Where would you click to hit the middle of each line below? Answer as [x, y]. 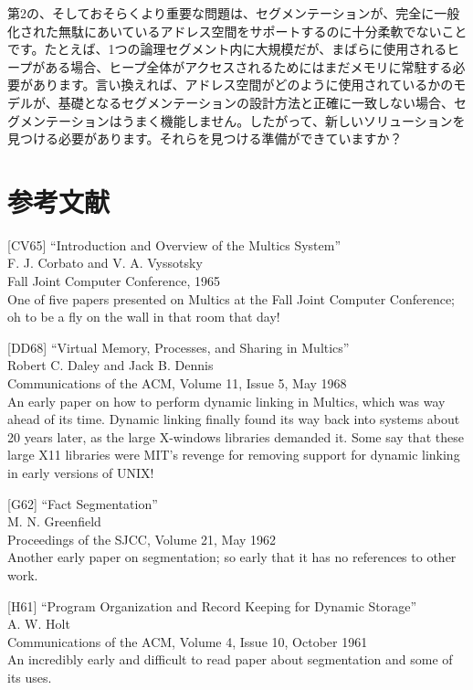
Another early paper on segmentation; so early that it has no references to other [232, 557]
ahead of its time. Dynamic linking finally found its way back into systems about [234, 419]
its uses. [30, 677]
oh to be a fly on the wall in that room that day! [144, 317]
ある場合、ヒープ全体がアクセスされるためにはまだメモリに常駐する [249, 66]
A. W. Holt [39, 624]
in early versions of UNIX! [81, 472]
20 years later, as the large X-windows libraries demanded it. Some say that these [236, 436]
